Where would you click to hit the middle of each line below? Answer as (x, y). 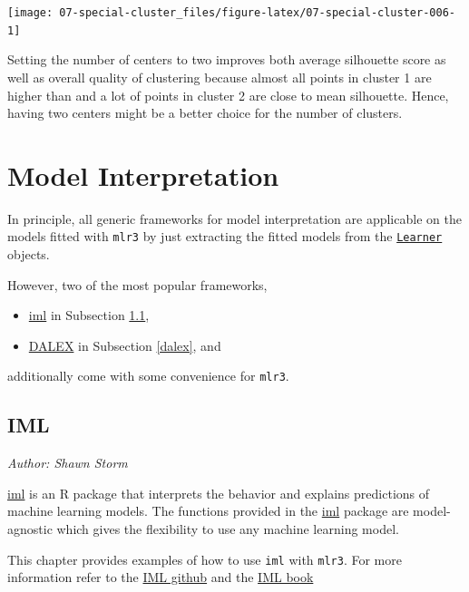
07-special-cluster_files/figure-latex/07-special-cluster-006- (257, 13)
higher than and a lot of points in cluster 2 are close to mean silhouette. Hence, (228, 95)
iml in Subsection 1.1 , (89, 315)
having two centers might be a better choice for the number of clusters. (205, 113)
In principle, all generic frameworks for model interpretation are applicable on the (234, 218)
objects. (29, 254)
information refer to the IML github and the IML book (161, 577)
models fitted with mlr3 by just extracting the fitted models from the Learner (225, 236)
